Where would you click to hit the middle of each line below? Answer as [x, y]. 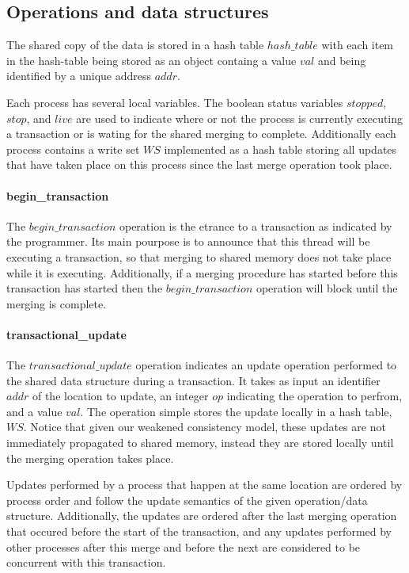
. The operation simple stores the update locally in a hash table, [236, 411]
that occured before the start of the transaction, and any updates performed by [199, 531]
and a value [34, 411]
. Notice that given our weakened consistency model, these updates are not [204, 427]
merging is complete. [57, 303]
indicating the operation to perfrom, [314, 396]
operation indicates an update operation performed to [266, 365]
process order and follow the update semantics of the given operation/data [187, 500]
